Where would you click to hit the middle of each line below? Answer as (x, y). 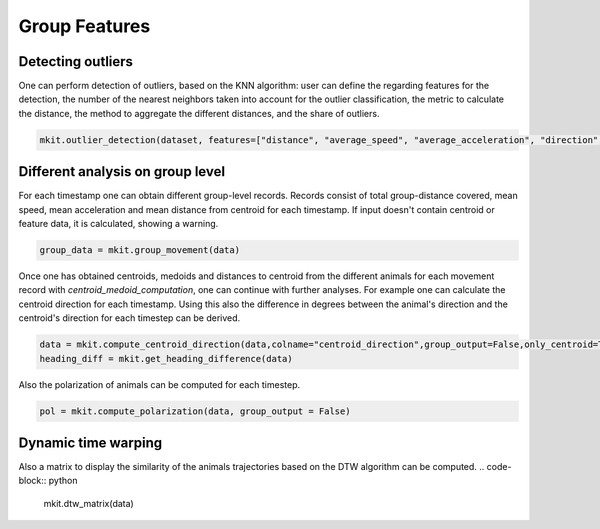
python (63, 481)
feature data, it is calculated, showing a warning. (118, 224)
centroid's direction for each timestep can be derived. (129, 318)
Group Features (84, 26)
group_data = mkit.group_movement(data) (139, 250)
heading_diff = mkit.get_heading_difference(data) (166, 358)
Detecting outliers (76, 61)
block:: (32, 481)
